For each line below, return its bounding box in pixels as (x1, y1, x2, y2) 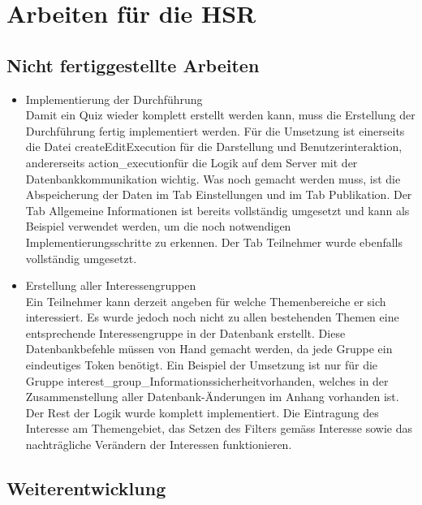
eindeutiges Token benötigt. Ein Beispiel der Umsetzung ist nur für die (25, 356, 378, 373)
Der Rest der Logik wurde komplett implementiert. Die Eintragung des (25, 404, 379, 421)
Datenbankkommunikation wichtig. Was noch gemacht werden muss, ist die (25, 170, 401, 187)
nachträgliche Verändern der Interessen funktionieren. (25, 436, 292, 453)
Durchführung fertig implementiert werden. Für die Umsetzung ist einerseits (25, 122, 405, 139)
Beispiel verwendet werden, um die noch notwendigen (25, 218, 291, 235)
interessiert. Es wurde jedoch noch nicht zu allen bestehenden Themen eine (25, 309, 399, 326)
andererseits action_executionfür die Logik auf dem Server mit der (25, 153, 358, 170)
